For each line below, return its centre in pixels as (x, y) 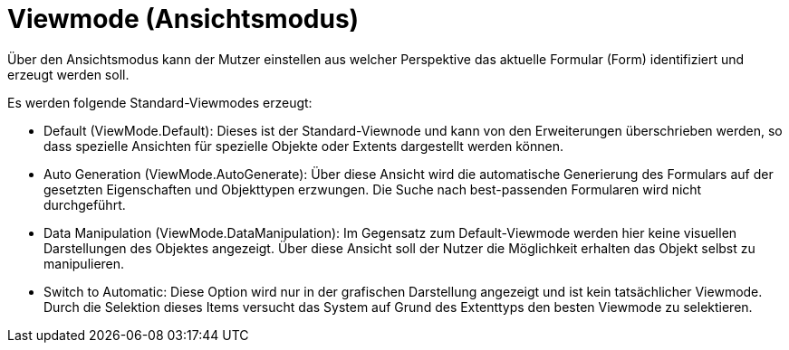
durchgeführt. (85, 204)
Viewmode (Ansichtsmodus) (183, 19)
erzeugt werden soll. (68, 74)
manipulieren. (84, 263)
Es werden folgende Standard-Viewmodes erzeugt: (160, 102)
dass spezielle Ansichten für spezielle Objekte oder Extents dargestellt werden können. (303, 146)
